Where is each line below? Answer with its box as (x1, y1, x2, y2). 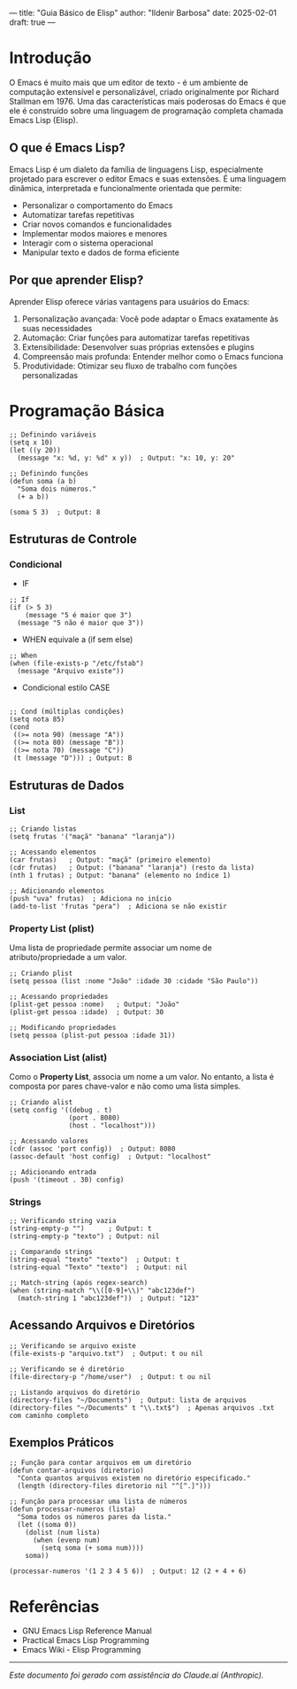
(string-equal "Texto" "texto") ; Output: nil (9, 1262, 188, 1272)
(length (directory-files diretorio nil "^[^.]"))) (17, 1482, 212, 1491)
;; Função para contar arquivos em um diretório (9, 1459, 192, 1468)
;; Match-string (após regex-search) (9, 1278, 148, 1287)
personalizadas (21, 369, 78, 380)
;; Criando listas (9, 824, 77, 833)
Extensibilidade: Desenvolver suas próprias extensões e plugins (21, 341, 255, 353)
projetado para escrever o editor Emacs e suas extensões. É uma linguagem (9, 173, 286, 184)
